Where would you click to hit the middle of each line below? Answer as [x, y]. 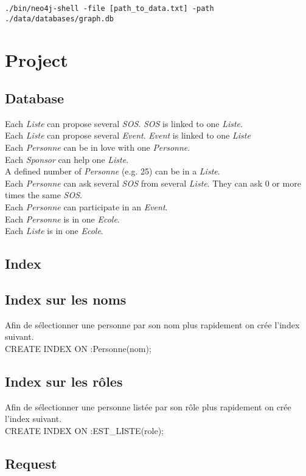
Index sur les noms [66, 299]
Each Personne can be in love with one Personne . [98, 147]
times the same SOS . [43, 195]
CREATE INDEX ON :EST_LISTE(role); [85, 430]
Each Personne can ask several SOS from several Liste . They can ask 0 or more [153, 183]
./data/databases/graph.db [59, 19]
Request [31, 463]
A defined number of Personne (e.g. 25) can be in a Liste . [113, 171]
